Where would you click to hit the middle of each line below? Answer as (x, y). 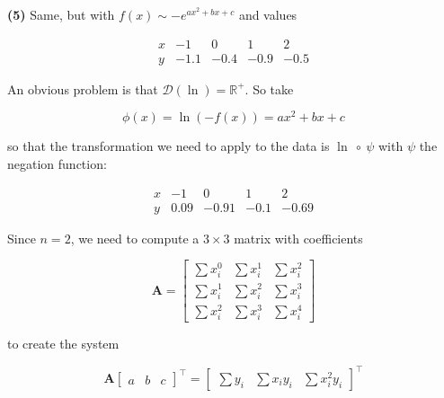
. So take (269, 88)
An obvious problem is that (83, 88)
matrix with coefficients (298, 238)
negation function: (57, 163)
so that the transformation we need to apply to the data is (169, 146)
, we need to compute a (135, 238)
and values (268, 14)
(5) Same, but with (61, 14)
